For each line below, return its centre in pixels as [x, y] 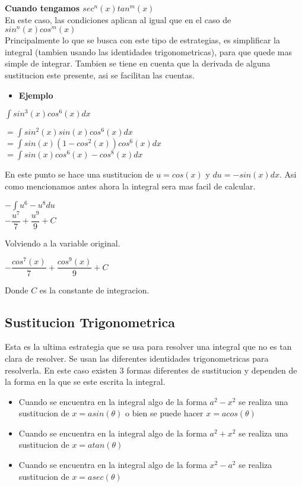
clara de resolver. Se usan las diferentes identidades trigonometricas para [137, 358]
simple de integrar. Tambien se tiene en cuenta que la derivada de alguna [138, 63]
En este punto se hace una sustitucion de [79, 174]
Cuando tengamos [42, 8]
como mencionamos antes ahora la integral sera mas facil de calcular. [130, 186]
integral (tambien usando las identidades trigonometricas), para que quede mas [148, 51]
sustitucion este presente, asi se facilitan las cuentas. [100, 75]
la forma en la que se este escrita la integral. [85, 382]
